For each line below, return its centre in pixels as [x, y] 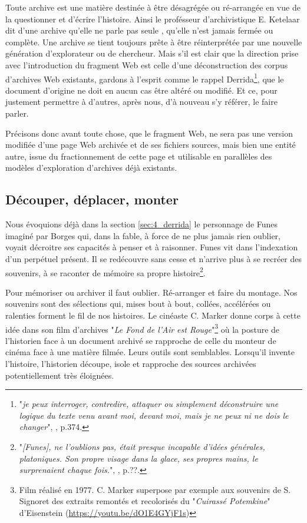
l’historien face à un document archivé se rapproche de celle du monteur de [141, 340]
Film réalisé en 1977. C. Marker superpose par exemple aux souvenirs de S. [155, 489]
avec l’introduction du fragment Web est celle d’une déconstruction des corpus [147, 64]
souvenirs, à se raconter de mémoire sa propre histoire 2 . [105, 272]
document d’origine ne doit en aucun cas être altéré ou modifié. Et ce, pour [141, 90]
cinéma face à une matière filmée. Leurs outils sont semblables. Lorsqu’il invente [150, 352]
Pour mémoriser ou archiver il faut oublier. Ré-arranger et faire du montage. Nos [151, 292]
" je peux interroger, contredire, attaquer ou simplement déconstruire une [149, 404]
